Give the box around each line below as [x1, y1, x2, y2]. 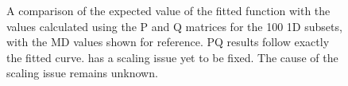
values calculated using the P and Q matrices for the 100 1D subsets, [6, 18, 342, 34]
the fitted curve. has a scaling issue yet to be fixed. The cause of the [6, 49, 338, 65]
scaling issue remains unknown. [6, 64, 158, 81]
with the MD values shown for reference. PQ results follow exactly [6, 33, 330, 50]
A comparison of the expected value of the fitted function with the [6, 2, 331, 18]
